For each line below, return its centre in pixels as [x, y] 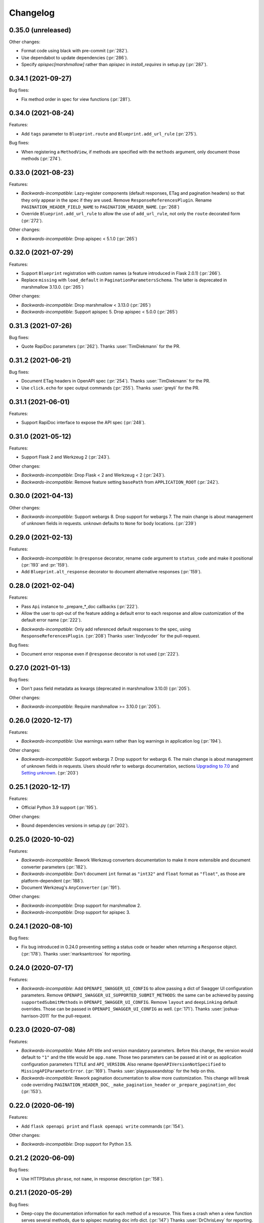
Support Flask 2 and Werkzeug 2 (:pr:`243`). [66, 457]
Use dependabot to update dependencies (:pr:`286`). [75, 57]
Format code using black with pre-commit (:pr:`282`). [75, 51]
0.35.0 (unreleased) [40, 30]
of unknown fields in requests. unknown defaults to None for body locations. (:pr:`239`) [109, 523]
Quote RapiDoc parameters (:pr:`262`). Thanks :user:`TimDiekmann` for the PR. [101, 346]
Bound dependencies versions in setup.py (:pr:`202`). [75, 826]
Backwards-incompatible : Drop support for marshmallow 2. [81, 906]
